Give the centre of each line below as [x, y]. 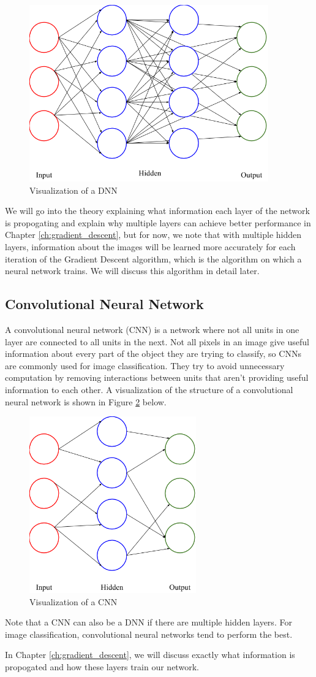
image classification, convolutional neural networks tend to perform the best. [149, 634]
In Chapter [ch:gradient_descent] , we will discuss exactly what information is [150, 655]
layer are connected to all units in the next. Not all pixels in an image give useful [157, 341]
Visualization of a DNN [73, 190]
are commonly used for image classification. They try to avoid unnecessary [145, 365]
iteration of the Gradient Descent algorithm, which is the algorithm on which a [153, 258]
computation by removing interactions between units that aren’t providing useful [157, 377]
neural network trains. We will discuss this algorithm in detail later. [132, 271]
